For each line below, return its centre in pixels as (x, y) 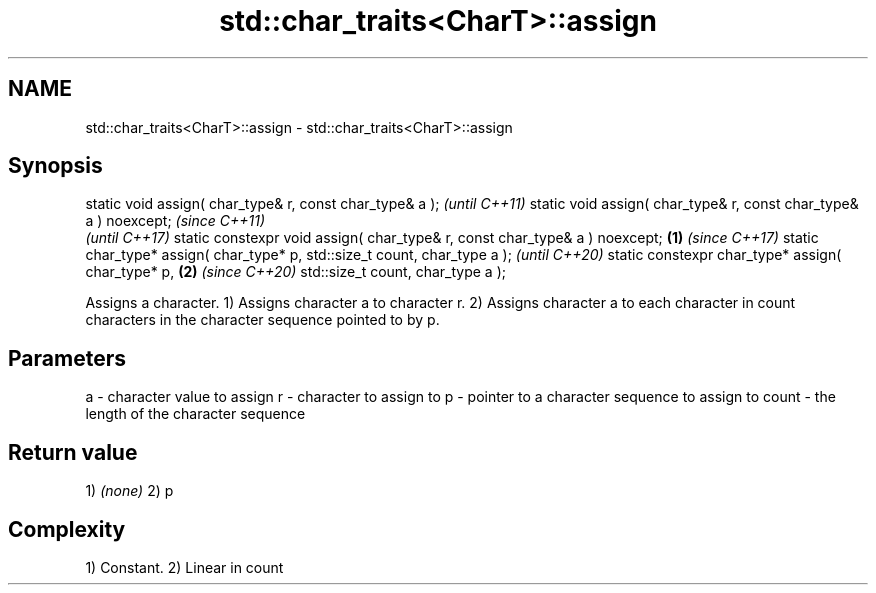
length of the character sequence (195, 414)
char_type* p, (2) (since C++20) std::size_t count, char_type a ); (295, 272)
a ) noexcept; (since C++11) (175, 221)
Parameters (67, 358)
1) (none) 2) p (129, 491)
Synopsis (55, 166)
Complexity (67, 529)
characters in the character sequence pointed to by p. (262, 320)
